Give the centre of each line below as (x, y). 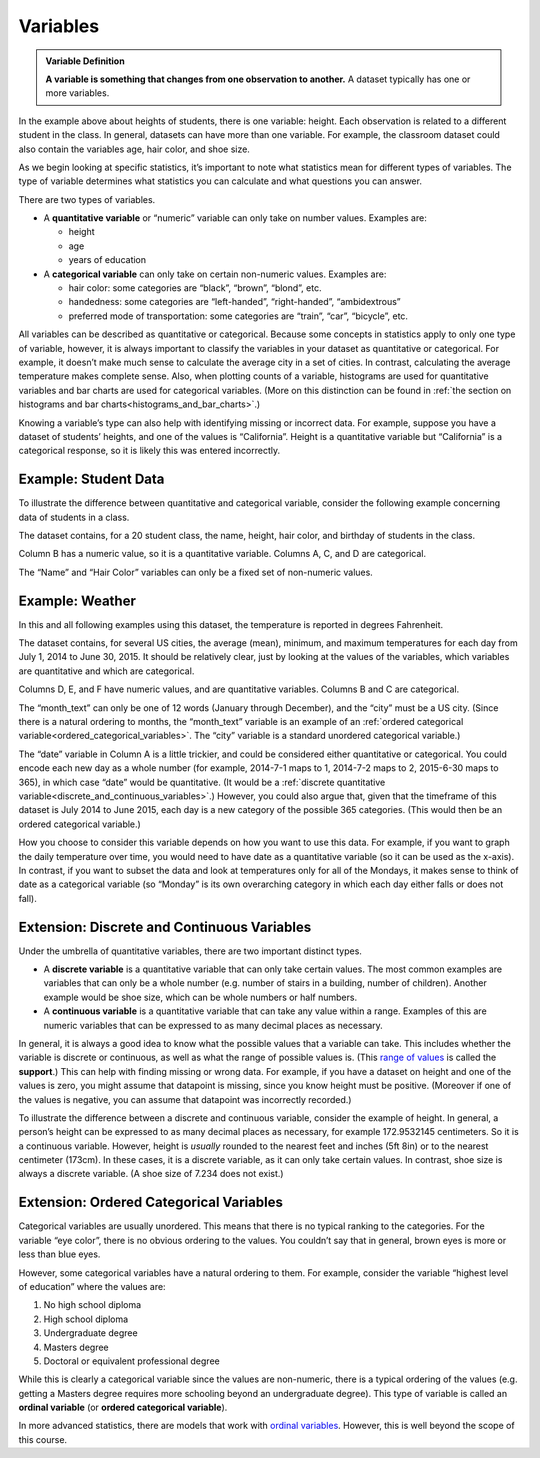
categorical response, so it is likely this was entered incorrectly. (149, 451)
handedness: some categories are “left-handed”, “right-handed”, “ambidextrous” (235, 302)
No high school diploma (92, 1305)
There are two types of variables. (87, 199)
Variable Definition (85, 61)
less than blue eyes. (59, 1254)
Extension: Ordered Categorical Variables (151, 1202)
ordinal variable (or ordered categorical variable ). (123, 1407)
